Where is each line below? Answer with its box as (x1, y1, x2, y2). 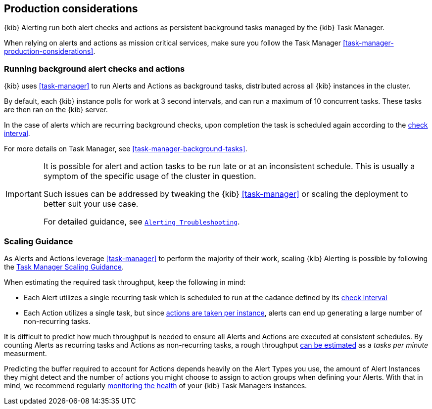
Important (5, 189, 42, 199)
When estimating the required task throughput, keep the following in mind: (4, 277, 246, 286)
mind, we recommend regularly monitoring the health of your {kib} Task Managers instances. (4, 381, 307, 390)
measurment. (4, 349, 47, 358)
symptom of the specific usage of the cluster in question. (43, 171, 256, 182)
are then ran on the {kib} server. (4, 105, 108, 114)
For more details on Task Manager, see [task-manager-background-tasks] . (4, 144, 247, 153)
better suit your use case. (43, 199, 139, 209)
